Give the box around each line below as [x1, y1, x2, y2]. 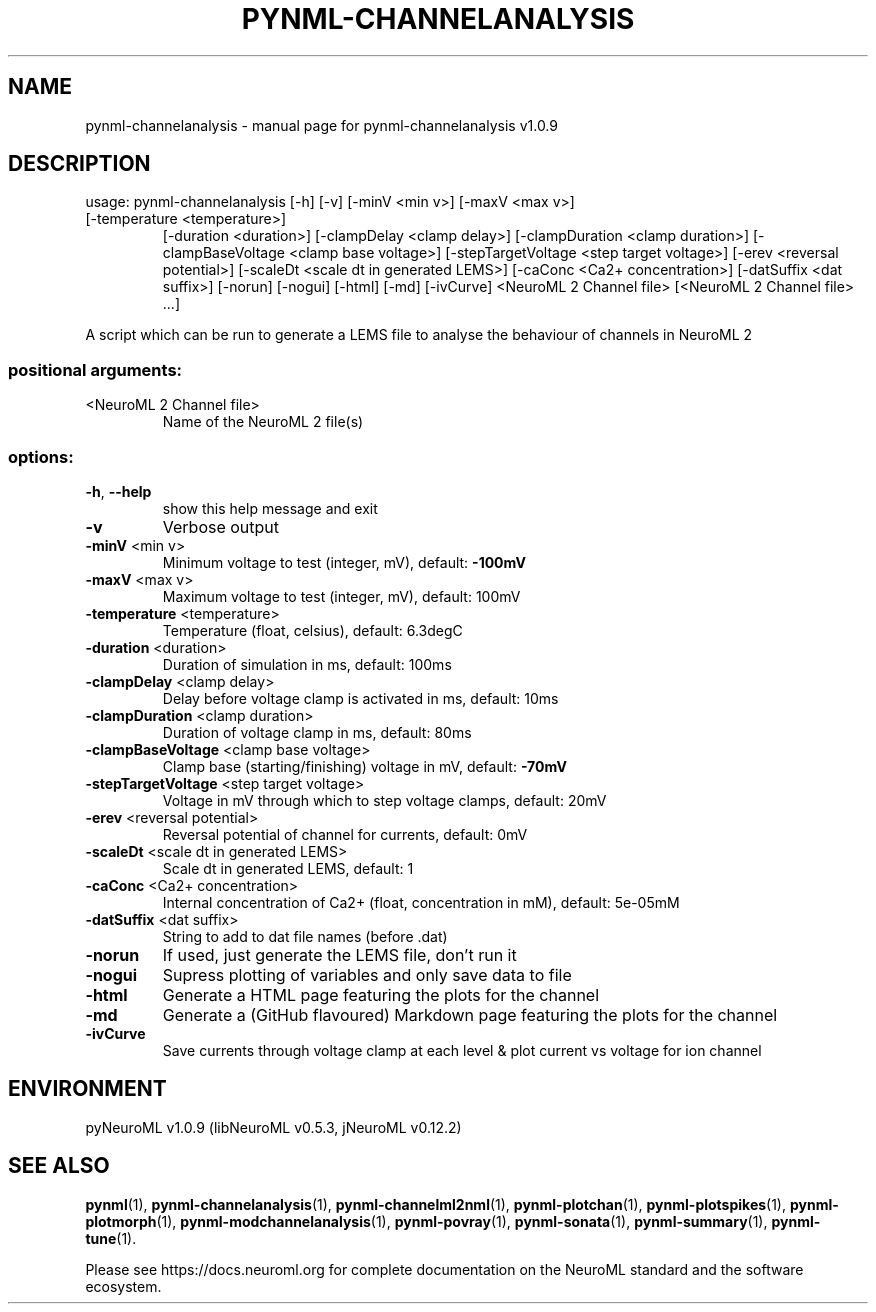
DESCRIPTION [8, 151, 151, 177]
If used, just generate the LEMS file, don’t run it [162, 944, 517, 965]
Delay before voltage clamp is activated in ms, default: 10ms [162, 689, 559, 707]
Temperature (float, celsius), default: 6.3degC [162, 621, 463, 639]
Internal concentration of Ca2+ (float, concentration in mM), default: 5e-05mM [162, 893, 680, 911]
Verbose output [162, 516, 280, 537]
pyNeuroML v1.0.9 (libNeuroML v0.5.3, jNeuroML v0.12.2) [85, 1118, 462, 1136]
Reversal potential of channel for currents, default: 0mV [162, 825, 528, 843]
